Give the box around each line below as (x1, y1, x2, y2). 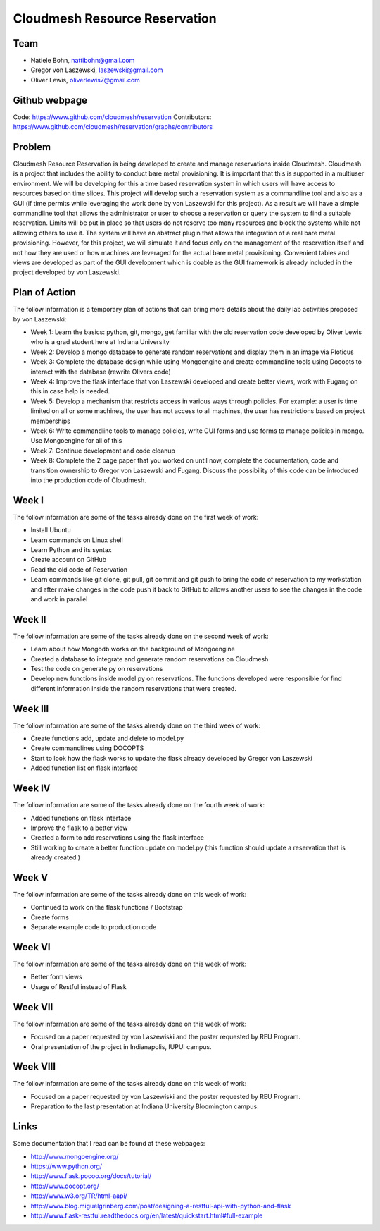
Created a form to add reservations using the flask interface (30, 833, 204, 842)
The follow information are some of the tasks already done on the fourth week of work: (13, 801, 265, 809)
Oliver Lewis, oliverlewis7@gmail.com (30, 75, 141, 84)
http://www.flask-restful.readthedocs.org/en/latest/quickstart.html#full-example (30, 1211, 263, 1220)
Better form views (30, 973, 82, 981)
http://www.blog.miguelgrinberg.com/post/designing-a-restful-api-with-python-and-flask (30, 1201, 291, 1210)
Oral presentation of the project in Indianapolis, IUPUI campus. (30, 1042, 212, 1051)
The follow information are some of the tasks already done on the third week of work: (13, 721, 260, 730)
